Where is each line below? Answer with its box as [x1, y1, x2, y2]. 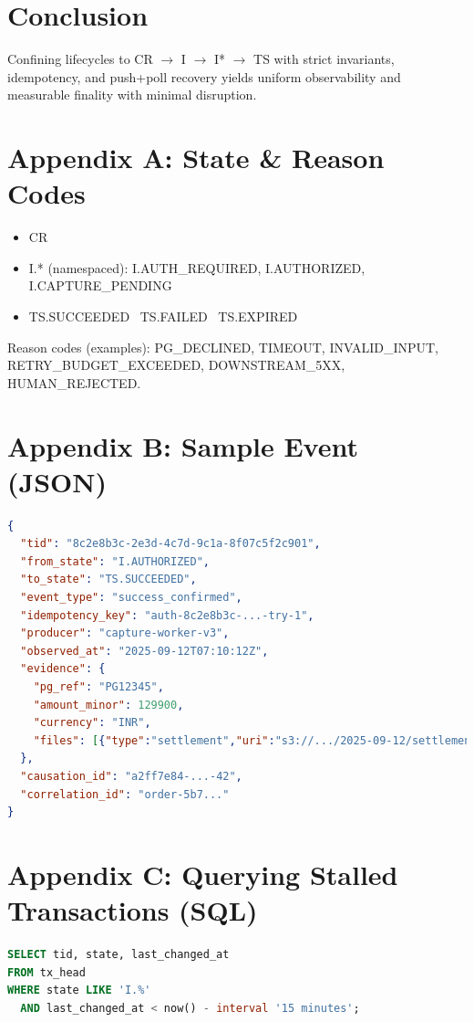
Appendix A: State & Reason [7, 139, 385, 176]
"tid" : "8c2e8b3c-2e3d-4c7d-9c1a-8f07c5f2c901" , [20, 537, 321, 551]
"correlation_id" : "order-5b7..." [20, 787, 230, 801]
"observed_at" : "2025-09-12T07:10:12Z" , [20, 644, 269, 658]
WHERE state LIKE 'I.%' [7, 984, 151, 997]
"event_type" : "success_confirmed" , [20, 591, 242, 605]
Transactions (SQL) [7, 891, 258, 929]
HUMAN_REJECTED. [7, 373, 141, 392]
